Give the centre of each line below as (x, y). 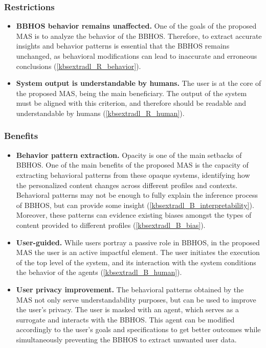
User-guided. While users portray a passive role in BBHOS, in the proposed (138, 242)
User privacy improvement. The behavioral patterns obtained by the (130, 289)
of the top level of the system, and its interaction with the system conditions (136, 262)
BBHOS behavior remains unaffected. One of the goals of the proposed (136, 26)
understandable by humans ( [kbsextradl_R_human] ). (100, 113)
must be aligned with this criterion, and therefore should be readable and (131, 103)
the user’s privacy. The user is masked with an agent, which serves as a (127, 309)
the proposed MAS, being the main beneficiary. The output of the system (131, 93)
